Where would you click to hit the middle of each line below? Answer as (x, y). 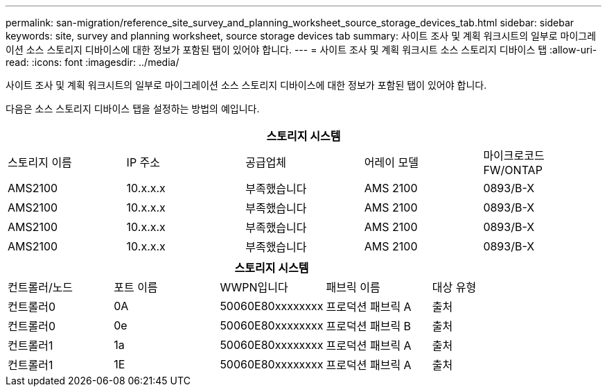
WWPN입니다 (254, 287)
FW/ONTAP (513, 170)
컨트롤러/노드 (41, 287)
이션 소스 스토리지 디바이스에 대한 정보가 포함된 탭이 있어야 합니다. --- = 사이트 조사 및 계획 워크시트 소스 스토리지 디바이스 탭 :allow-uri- (301, 50)
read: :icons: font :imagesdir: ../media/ (93, 62)
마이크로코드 (514, 155)
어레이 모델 (391, 162)
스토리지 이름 (40, 162)
